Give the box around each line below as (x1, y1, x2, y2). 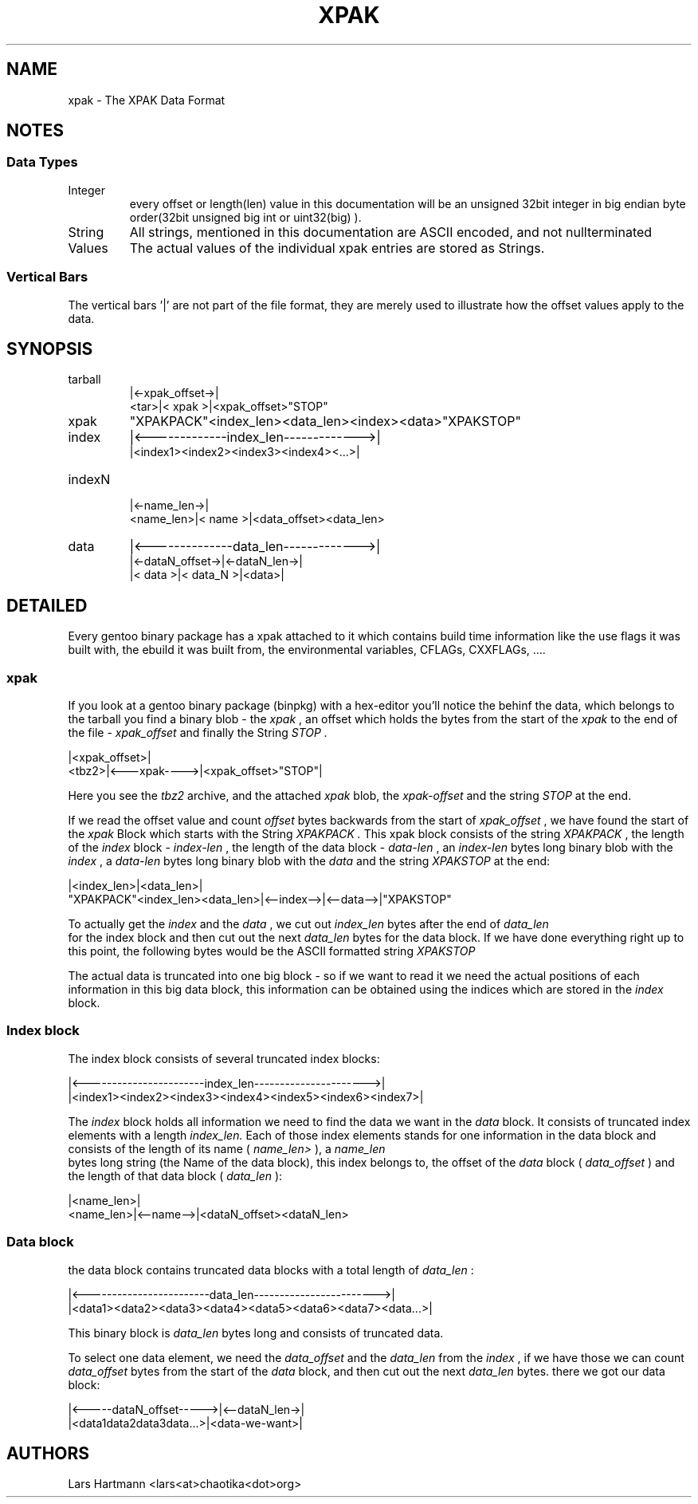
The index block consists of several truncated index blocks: (68, 1051, 380, 1065)
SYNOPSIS (6, 338, 93, 359)
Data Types (6, 154, 78, 171)
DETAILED (6, 595, 88, 616)
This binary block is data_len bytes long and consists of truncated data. (68, 1325, 444, 1340)
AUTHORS (6, 1443, 90, 1463)
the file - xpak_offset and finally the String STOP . (68, 726, 327, 739)
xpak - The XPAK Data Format (68, 93, 225, 107)
